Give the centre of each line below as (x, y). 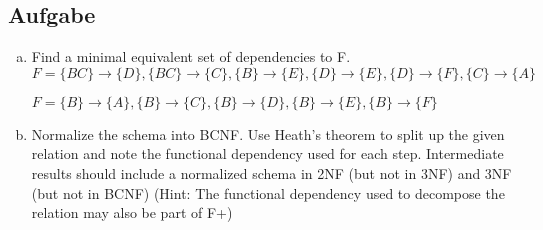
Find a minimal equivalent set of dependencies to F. (191, 56)
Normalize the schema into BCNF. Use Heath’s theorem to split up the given (268, 133)
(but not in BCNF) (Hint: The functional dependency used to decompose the (268, 192)
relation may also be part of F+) (132, 212)
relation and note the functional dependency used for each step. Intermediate (267, 153)
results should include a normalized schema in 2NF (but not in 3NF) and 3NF (271, 172)
